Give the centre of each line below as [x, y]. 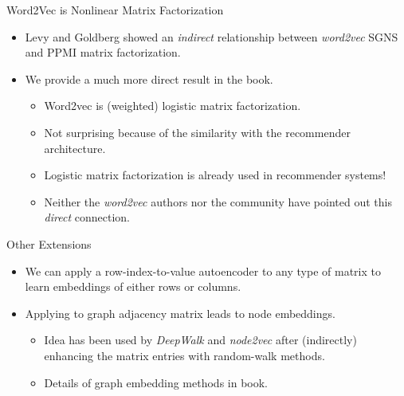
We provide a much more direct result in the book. [149, 78]
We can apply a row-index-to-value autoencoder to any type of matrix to [203, 271]
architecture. [75, 148]
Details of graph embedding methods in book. [156, 382]
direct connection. [87, 217]
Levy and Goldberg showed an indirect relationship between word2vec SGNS [212, 36]
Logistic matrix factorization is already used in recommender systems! [215, 175]
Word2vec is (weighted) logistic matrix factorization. [173, 106]
